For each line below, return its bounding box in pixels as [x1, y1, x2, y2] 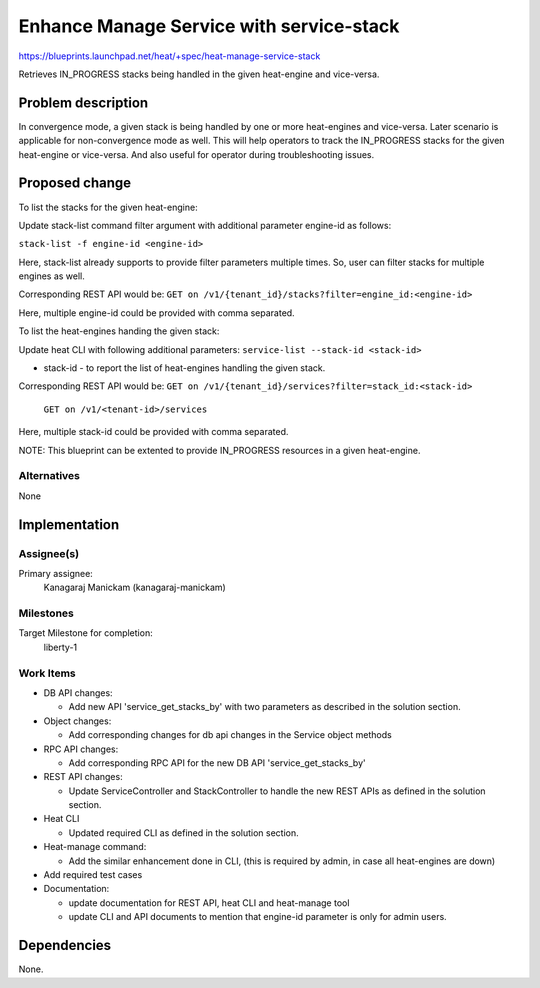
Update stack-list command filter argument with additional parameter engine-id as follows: [18, 219, 392, 231]
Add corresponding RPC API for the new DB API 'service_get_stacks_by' [68, 756, 366, 769]
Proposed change [18, 175, 132, 192]
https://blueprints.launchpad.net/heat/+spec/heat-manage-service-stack [18, 50, 321, 62]
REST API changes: [43, 771, 124, 783]
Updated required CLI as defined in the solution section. [68, 826, 299, 839]
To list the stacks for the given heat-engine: [18, 201, 199, 213]
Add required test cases [43, 869, 143, 881]
